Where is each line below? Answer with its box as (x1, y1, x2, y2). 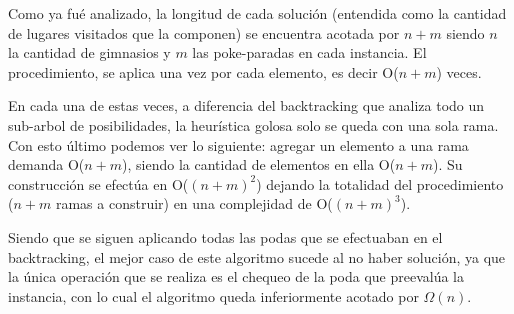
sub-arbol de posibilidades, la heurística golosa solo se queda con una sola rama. (8, 114, 499, 135)
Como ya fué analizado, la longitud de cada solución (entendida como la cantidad (8, 3, 507, 23)
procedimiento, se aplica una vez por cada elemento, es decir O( (8, 61, 399, 82)
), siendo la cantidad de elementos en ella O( (122, 154, 396, 175)
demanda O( (8, 154, 85, 175)
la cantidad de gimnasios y (8, 42, 171, 63)
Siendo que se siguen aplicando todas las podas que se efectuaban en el (8, 226, 443, 247)
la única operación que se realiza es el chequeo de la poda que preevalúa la (8, 266, 465, 287)
